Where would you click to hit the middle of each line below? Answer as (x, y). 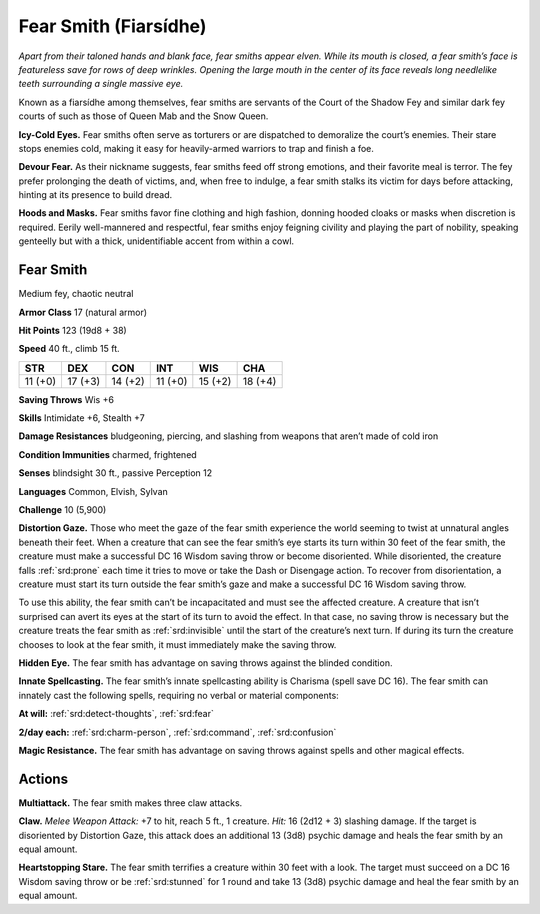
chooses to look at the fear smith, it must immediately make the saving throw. (177, 644)
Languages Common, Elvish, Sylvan (93, 491)
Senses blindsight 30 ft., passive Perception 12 (115, 473)
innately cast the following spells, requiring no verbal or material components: (178, 695)
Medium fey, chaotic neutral (76, 294)
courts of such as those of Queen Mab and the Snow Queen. (143, 116)
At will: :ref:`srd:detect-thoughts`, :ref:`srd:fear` (116, 714)
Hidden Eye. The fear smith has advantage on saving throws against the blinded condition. (205, 662)
